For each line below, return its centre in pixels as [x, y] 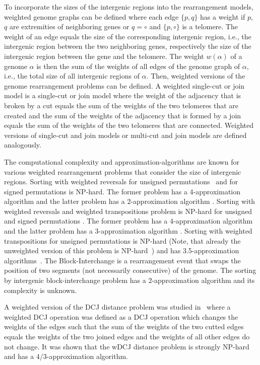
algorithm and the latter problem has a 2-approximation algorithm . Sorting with [130, 201]
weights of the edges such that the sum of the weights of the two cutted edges [124, 326]
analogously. [23, 145]
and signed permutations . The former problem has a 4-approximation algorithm [128, 221]
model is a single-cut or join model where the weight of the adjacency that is [123, 95]
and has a [19, 356]
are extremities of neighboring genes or [69, 26]
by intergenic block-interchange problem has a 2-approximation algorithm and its [129, 280]
